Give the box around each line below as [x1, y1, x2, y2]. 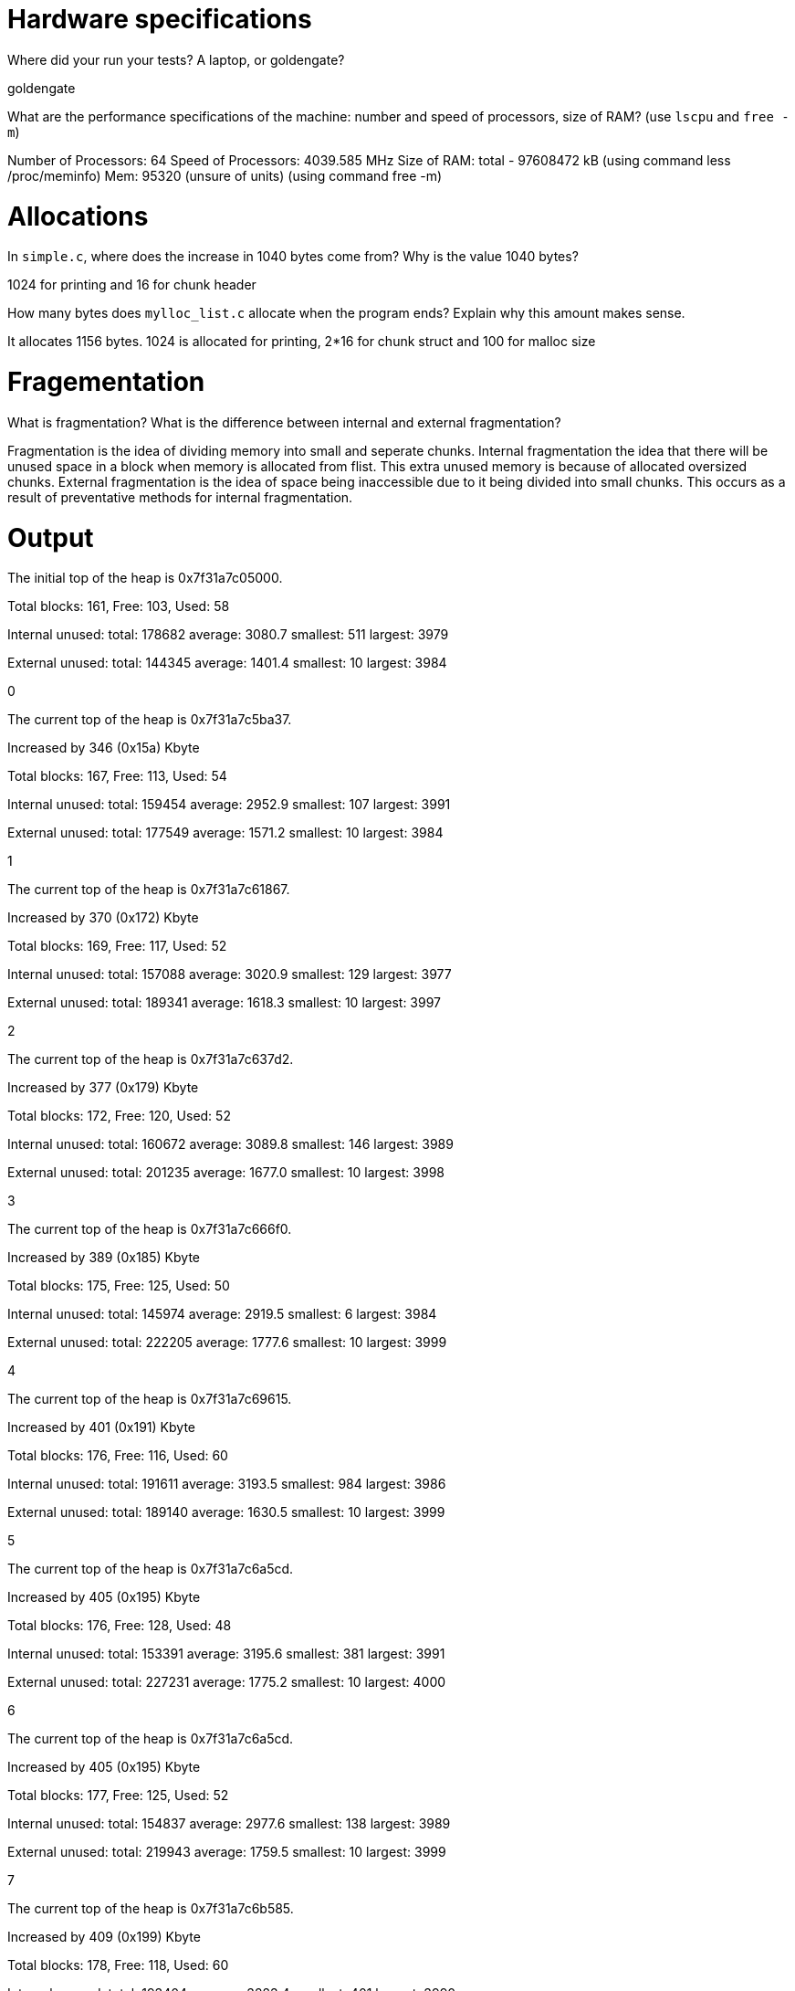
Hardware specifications [7, 4, 312, 35]
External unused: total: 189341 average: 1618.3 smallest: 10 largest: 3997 [7, 995, 442, 1011]
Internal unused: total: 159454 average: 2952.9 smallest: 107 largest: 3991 [7, 796, 451, 813]
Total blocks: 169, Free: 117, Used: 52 [7, 938, 227, 954]
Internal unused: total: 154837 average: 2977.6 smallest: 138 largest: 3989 [7, 1816, 451, 1832]
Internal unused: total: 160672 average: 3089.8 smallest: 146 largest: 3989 [7, 1136, 454, 1153]
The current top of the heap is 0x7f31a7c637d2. [7, 1051, 294, 1068]
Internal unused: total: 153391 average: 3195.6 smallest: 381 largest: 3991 [7, 1646, 445, 1662]
